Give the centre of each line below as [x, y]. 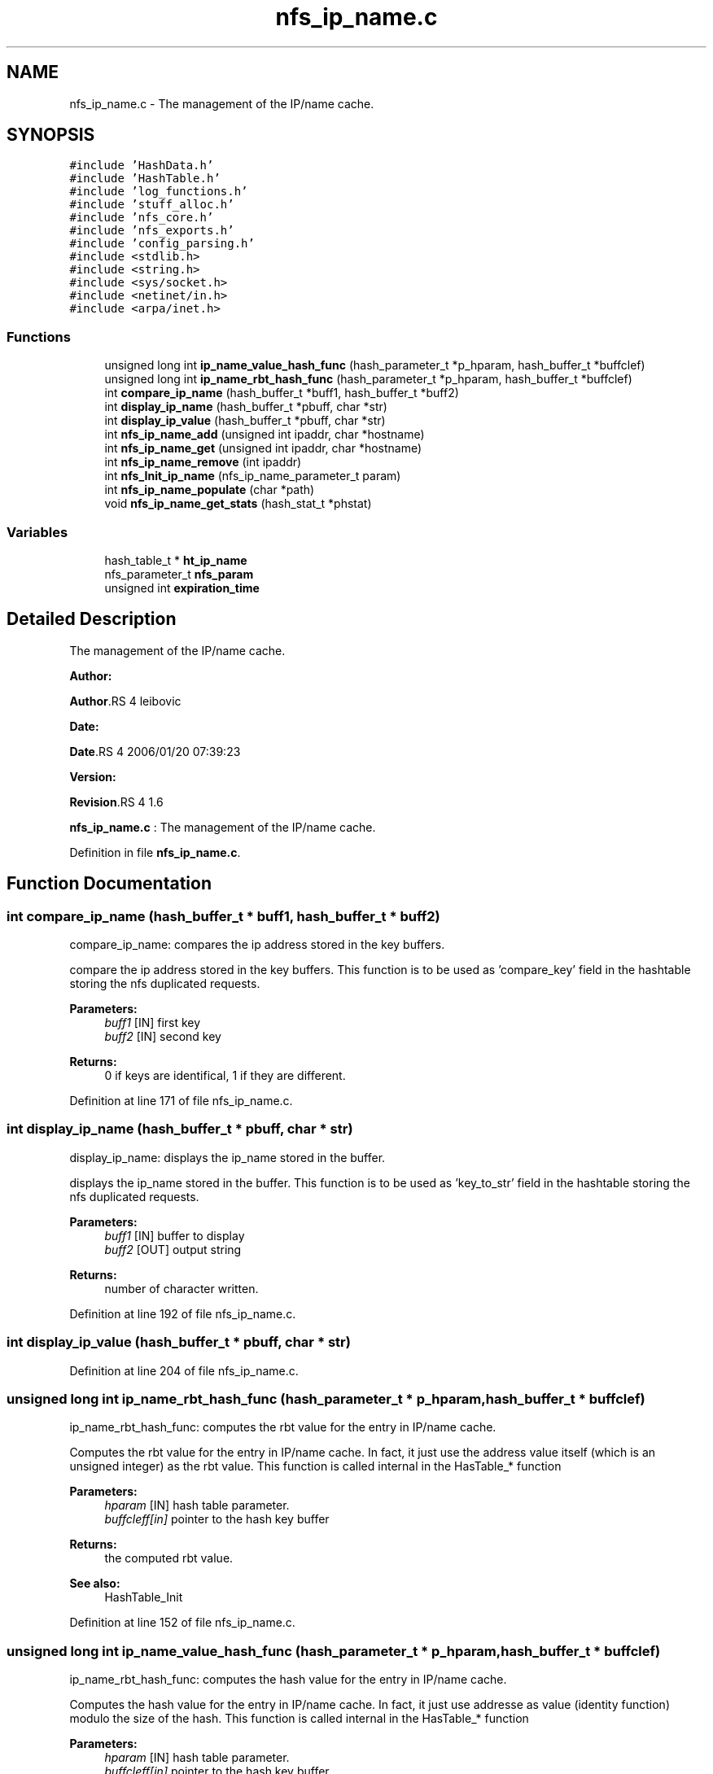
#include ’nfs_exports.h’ [152, 231]
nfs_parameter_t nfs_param [179, 574]
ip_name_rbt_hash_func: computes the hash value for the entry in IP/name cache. [288, 1679]
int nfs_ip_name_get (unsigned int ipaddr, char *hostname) [263, 448]
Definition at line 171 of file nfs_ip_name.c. [181, 1101]
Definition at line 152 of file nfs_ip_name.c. [182, 1623]
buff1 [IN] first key [153, 1022]
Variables [37, 532]
